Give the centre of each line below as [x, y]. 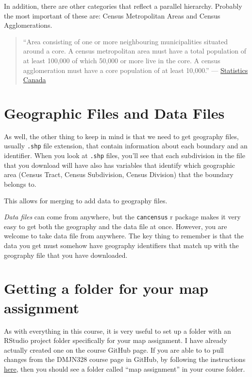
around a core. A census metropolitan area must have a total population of [135, 51]
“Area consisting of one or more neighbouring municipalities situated [126, 41]
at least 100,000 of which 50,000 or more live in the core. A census [122, 60]
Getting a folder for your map [106, 288]
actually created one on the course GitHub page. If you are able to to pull [114, 350]
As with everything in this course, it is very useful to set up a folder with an [118, 331]
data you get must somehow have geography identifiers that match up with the [121, 245]
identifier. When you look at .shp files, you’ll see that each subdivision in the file [125, 155]
